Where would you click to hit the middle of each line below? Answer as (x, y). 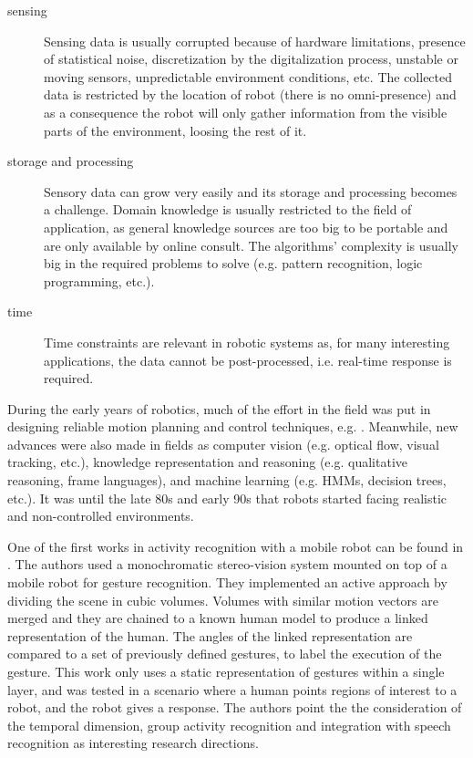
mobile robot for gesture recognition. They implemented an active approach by (227, 582)
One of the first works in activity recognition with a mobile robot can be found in (236, 546)
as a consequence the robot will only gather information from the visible (246, 112)
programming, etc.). (99, 280)
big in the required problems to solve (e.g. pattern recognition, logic (233, 263)
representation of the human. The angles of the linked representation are (210, 635)
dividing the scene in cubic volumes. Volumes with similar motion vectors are (223, 600)
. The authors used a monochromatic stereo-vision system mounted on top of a (227, 564)
